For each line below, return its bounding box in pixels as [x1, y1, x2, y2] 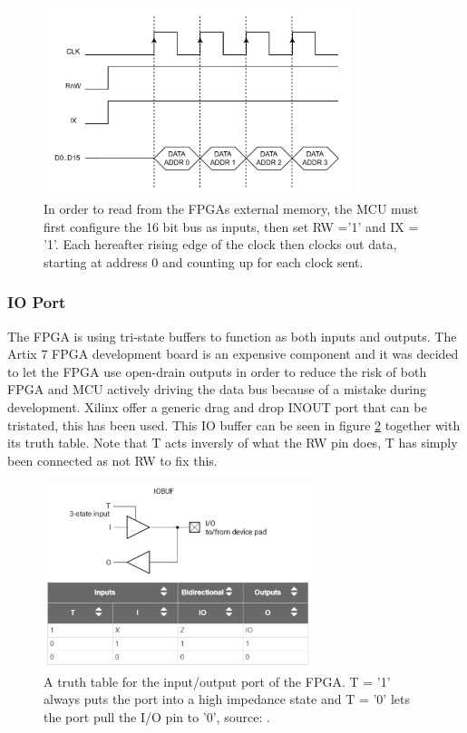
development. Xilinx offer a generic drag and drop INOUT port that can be [7, 397, 427, 416]
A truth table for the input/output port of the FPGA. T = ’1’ [44, 671, 391, 690]
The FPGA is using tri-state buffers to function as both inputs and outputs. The [7, 326, 457, 345]
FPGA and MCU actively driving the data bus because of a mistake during [7, 380, 427, 399]
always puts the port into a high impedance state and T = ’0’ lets [44, 690, 410, 709]
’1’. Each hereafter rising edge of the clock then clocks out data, [44, 235, 397, 254]
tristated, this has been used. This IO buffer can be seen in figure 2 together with [7, 415, 461, 434]
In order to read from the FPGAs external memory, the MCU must [44, 198, 419, 217]
